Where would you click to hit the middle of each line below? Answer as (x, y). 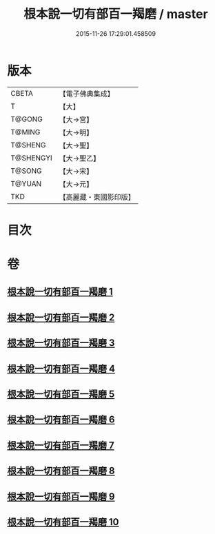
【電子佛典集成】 (87, 94)
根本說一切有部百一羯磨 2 (61, 317)
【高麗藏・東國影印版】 (97, 197)
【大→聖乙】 (80, 158)
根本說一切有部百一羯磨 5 (61, 394)
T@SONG (27, 171)
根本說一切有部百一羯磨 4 (61, 368)
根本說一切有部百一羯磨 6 (61, 420)
